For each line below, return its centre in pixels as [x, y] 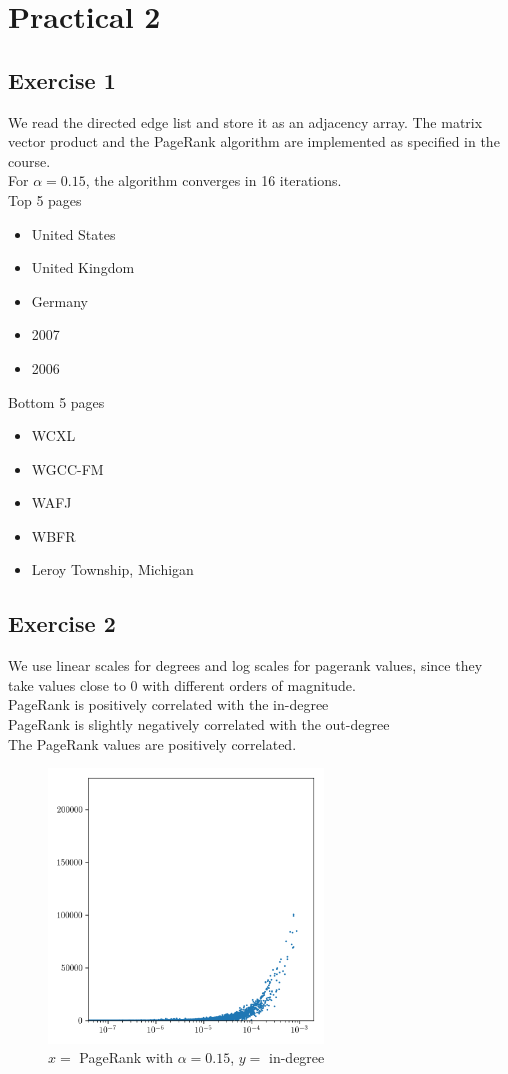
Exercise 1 [62, 79]
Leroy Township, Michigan [112, 569]
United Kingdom [83, 267]
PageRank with [126, 1057]
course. [29, 160]
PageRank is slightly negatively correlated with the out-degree [199, 724]
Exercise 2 [62, 623]
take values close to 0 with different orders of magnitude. [182, 684]
